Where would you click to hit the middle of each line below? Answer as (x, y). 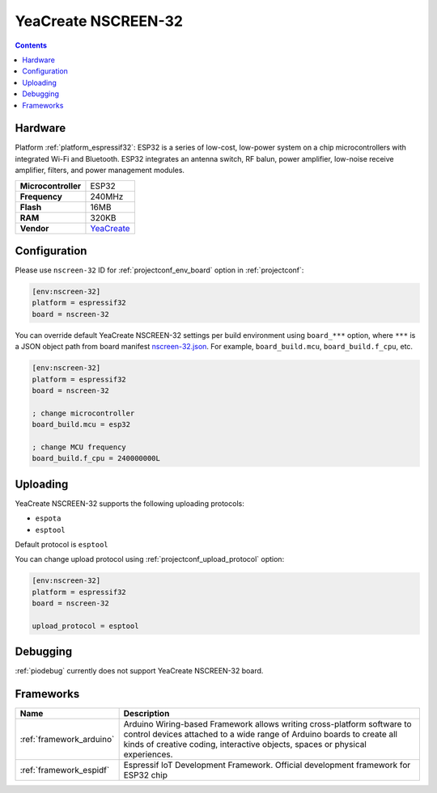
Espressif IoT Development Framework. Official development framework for (267, 766)
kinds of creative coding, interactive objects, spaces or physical (245, 744)
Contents (31, 45)
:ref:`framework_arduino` (67, 740)
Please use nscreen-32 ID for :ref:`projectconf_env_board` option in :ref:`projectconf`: (159, 270)
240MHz (107, 196)
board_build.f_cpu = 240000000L (96, 458)
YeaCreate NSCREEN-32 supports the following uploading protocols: (129, 503)
